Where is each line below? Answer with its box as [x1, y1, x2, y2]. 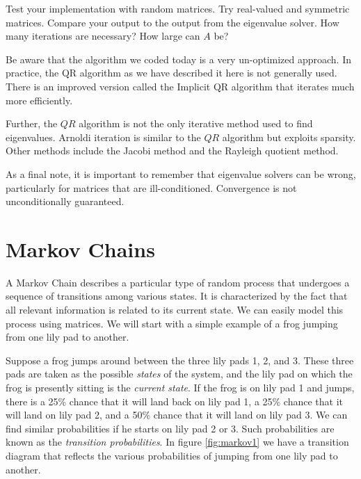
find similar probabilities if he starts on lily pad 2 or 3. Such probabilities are [6, 421, 335, 435]
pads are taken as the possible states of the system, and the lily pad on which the [6, 366, 353, 381]
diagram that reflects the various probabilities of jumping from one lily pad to [6, 448, 338, 462]
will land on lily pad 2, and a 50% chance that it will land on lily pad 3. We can [6, 407, 348, 422]
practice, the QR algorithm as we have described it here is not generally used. [6, 65, 337, 80]
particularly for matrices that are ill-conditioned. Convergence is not [6, 180, 297, 195]
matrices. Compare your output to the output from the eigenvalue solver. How [6, 15, 339, 29]
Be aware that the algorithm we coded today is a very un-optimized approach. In [6, 51, 352, 66]
